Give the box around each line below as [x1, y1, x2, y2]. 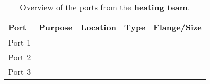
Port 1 [8, 36, 31, 48]
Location [81, 21, 116, 33]
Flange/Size [153, 21, 202, 33]
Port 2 [8, 51, 31, 63]
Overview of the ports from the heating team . [20, 1, 190, 13]
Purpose [39, 21, 73, 33]
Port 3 [8, 66, 31, 77]
